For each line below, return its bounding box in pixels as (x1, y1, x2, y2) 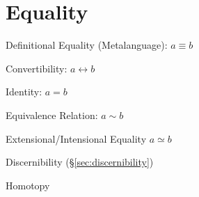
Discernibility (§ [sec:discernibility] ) (6, 155, 154, 169)
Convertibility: (6, 61, 67, 75)
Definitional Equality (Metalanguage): (6, 38, 168, 52)
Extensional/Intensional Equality (6, 131, 147, 145)
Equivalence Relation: (6, 107, 98, 122)
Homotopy (6, 178, 50, 192)
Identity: (6, 84, 42, 99)
